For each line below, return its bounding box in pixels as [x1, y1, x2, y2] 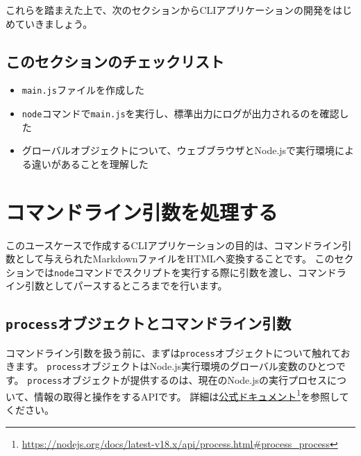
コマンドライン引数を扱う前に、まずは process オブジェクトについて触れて [6, 345, 341, 360]
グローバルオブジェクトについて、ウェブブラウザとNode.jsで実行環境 [22, 143, 335, 158]
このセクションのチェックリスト [6, 50, 224, 71]
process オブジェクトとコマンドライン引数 [6, 312, 292, 334]
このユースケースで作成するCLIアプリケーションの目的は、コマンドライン [6, 237, 342, 252]
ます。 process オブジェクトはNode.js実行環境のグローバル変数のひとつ [15, 359, 336, 373]
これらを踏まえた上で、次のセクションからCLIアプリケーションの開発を [6, 3, 333, 17]
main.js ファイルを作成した [22, 83, 144, 97]
